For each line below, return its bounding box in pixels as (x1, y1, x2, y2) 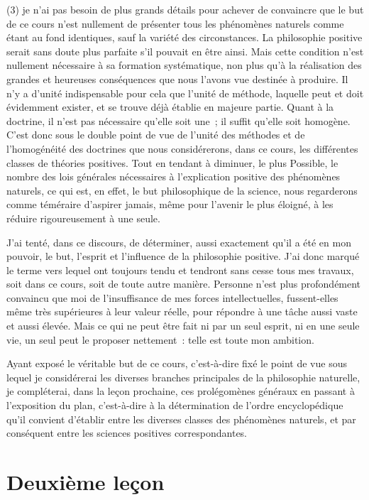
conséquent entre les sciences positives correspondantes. (6, 425, 248, 440)
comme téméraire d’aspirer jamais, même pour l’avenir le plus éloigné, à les (6, 197, 334, 212)
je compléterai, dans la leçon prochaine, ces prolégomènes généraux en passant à (6, 384, 355, 398)
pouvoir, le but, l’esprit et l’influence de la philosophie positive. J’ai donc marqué (6, 249, 360, 263)
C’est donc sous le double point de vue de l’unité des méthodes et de (6, 127, 305, 142)
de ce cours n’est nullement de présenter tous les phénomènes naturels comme (6, 16, 344, 31)
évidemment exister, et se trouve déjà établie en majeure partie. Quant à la (6, 99, 334, 114)
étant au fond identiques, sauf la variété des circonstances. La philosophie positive (6, 30, 363, 45)
